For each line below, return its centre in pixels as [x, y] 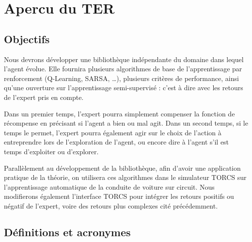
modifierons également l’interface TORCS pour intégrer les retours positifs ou [119, 196]
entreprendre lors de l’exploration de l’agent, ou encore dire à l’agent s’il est [117, 142]
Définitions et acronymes [67, 232]
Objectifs [27, 39]
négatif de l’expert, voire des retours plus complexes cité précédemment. [111, 205]
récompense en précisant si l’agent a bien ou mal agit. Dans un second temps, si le [126, 123]
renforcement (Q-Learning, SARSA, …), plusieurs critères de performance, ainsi [121, 78]
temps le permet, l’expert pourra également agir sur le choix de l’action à [113, 132]
